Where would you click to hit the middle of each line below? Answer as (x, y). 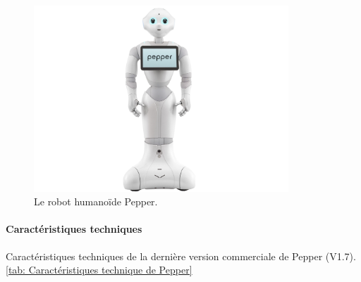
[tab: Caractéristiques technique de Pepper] (99, 270)
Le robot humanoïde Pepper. (96, 201)
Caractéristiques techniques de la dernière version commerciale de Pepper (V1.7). (181, 256)
